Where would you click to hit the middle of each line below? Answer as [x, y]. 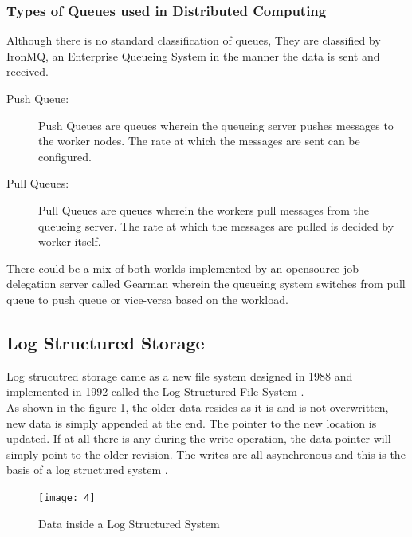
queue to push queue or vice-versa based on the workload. [147, 299]
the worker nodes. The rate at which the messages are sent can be [199, 141]
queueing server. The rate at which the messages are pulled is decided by [216, 225]
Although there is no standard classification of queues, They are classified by [194, 40]
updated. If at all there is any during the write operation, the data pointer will [199, 438]
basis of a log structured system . [87, 470]
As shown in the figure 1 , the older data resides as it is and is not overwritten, [198, 407]
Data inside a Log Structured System [129, 523]
